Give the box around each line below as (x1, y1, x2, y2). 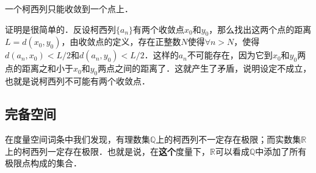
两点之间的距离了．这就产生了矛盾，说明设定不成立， (98, 62, 312, 75)
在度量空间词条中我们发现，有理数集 (5, 132, 150, 145)
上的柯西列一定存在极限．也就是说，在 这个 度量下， (5, 144, 210, 157)
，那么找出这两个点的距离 (209, 22, 312, 35)
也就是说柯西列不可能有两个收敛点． (5, 75, 150, 87)
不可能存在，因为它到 (187, 49, 273, 61)
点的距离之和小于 (5, 62, 73, 75)
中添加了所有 (255, 144, 307, 157)
